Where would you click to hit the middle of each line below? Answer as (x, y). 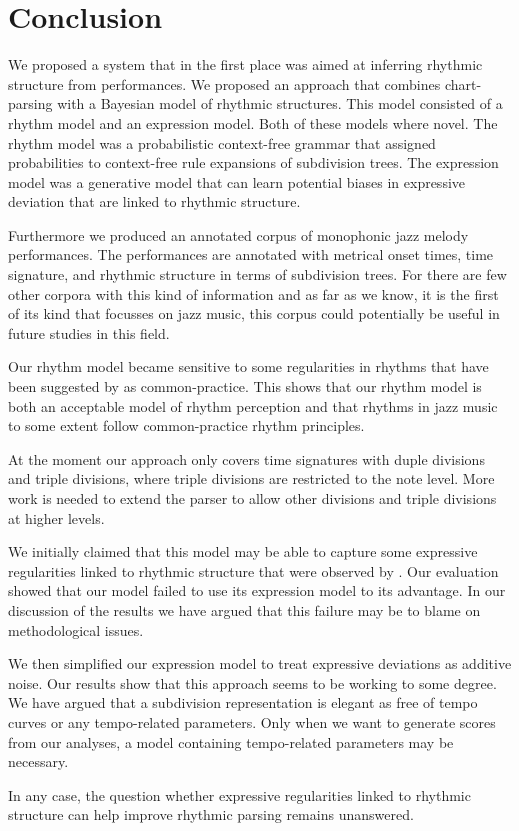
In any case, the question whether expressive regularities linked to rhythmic (239, 794)
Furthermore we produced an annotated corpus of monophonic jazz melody (238, 234)
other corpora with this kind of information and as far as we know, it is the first (253, 293)
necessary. (38, 761)
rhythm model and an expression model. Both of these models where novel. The (253, 122)
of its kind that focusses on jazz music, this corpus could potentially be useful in (254, 313)
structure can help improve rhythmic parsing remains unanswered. (211, 814)
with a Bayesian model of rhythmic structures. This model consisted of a (280, 103)
